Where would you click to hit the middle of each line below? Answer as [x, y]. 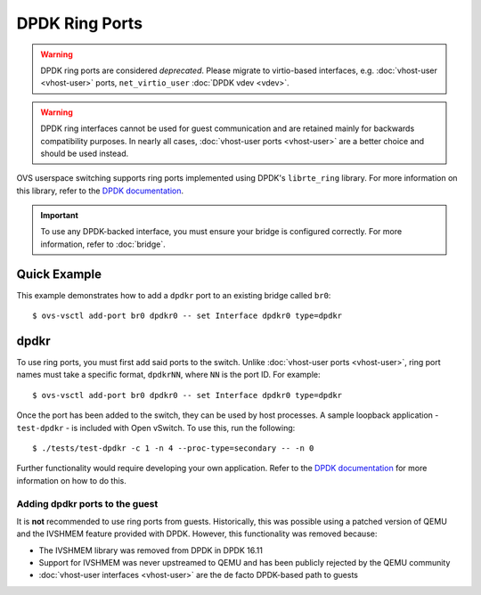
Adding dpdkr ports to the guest [87, 503]
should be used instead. [85, 153]
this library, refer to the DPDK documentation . [100, 191]
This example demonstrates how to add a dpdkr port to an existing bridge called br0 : [174, 295]
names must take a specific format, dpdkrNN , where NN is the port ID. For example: [168, 375]
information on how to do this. [71, 480]
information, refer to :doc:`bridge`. [103, 244]
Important [60, 216]
